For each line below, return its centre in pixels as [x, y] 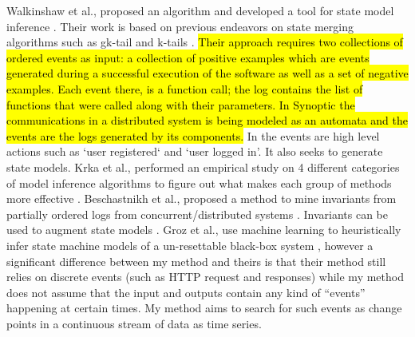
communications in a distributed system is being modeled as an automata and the [207, 120]
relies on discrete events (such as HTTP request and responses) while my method [205, 277]
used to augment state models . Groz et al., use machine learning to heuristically [204, 230]
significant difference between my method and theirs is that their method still [196, 261]
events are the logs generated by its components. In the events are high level [193, 135]
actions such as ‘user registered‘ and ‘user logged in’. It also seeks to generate [195, 151]
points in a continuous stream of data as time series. [134, 323]
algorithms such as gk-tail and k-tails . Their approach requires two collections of [205, 42]
